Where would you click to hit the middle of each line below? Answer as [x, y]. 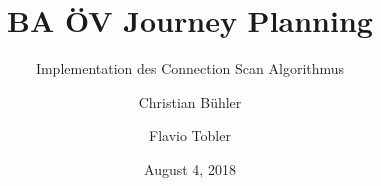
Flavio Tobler [190, 135]
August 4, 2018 [190, 168]
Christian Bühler [190, 101]
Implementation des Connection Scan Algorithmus [190, 68]
